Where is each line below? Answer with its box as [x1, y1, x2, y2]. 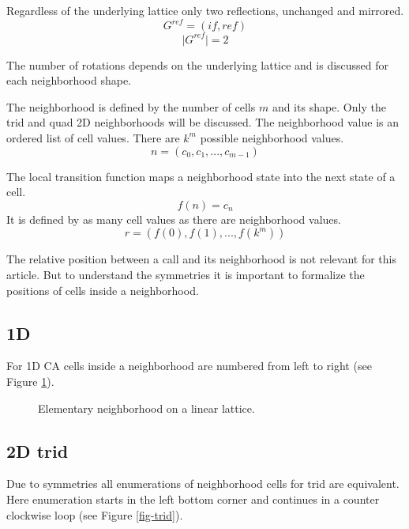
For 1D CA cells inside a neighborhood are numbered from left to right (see [6, 357, 372, 374]
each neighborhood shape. [6, 72, 132, 89]
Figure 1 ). [6, 372, 54, 389]
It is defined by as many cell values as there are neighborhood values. [6, 210, 341, 227]
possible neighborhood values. [200, 129, 344, 145]
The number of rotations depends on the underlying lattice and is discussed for [6, 56, 389, 73]
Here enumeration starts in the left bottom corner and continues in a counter [6, 490, 380, 507]
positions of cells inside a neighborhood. [6, 282, 199, 298]
